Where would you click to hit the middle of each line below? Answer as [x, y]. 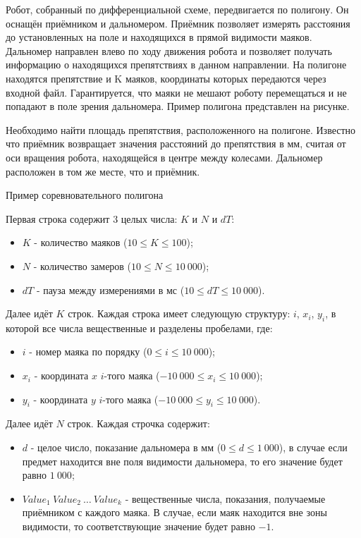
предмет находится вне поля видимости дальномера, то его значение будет [182, 461]
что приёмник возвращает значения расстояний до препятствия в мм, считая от [176, 143]
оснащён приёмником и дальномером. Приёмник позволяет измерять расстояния [178, 23]
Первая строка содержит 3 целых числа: [92, 218]
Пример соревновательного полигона [85, 195]
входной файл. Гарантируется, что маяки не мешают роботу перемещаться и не [176, 92]
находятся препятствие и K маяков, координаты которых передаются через [166, 78]
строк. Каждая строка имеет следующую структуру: [179, 313]
